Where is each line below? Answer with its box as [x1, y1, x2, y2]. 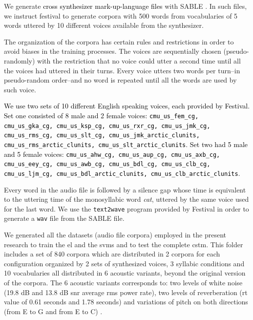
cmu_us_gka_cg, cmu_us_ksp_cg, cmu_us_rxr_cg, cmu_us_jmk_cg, [4, 122, 211, 129]
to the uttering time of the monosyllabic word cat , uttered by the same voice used [4, 194, 249, 204]
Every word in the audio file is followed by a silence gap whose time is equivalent [4, 184, 246, 194]
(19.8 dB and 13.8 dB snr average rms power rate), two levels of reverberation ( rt [4, 287, 248, 297]
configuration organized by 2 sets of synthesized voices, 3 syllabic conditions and [4, 258, 245, 268]
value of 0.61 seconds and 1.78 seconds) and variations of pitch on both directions [4, 297, 248, 307]
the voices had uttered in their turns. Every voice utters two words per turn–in [4, 65, 240, 75]
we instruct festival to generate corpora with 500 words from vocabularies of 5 [4, 10, 238, 21]
